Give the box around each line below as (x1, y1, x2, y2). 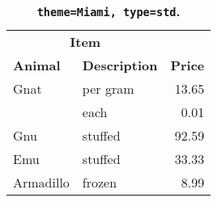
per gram (82, 79, 134, 98)
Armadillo (13, 173, 70, 191)
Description (82, 56, 158, 74)
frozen (82, 173, 117, 191)
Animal (13, 56, 61, 74)
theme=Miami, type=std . (36, 2, 181, 20)
